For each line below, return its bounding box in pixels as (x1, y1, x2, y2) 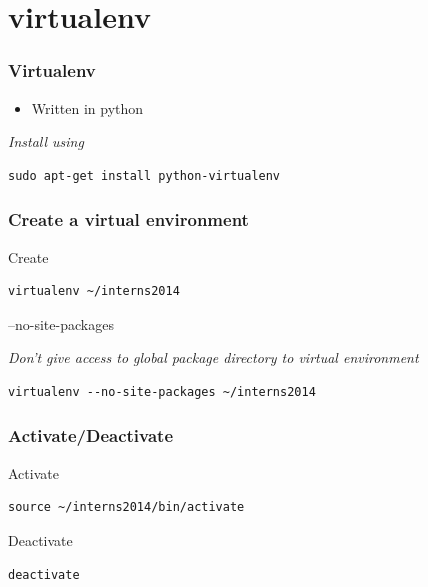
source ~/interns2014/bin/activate (8, 500, 245, 515)
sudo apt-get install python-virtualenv (8, 168, 281, 183)
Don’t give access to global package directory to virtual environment (8, 347, 419, 368)
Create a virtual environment (8, 207, 249, 232)
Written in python (31, 97, 144, 118)
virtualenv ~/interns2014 (8, 284, 180, 299)
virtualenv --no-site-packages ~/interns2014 (8, 384, 316, 399)
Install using (8, 131, 84, 152)
